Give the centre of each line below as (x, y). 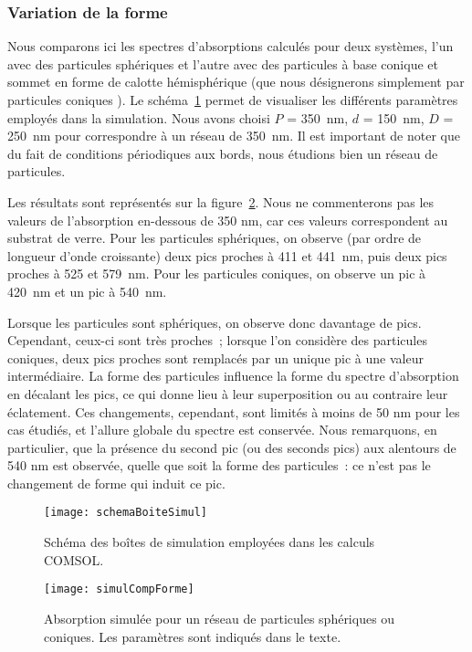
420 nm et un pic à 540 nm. (87, 291)
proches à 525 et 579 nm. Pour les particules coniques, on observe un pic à (217, 273)
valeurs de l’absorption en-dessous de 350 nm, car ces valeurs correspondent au (228, 220)
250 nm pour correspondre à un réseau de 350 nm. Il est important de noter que (234, 136)
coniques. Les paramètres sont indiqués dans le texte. (193, 636)
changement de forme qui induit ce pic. (116, 483)
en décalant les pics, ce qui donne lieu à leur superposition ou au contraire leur (228, 393)
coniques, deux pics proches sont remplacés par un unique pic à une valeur (215, 358)
